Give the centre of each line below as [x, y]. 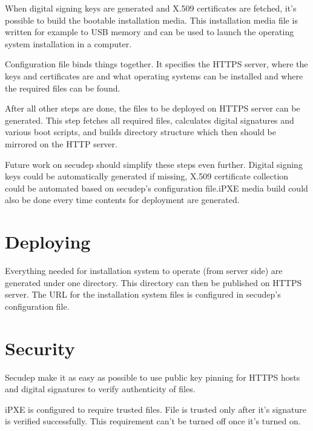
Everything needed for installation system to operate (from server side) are [144, 271]
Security [40, 348]
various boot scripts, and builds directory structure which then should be [140, 132]
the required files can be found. [63, 88]
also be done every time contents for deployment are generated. [122, 200]
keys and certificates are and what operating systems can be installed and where [154, 75]
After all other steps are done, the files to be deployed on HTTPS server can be [153, 108]
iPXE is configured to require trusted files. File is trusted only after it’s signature [156, 409]
